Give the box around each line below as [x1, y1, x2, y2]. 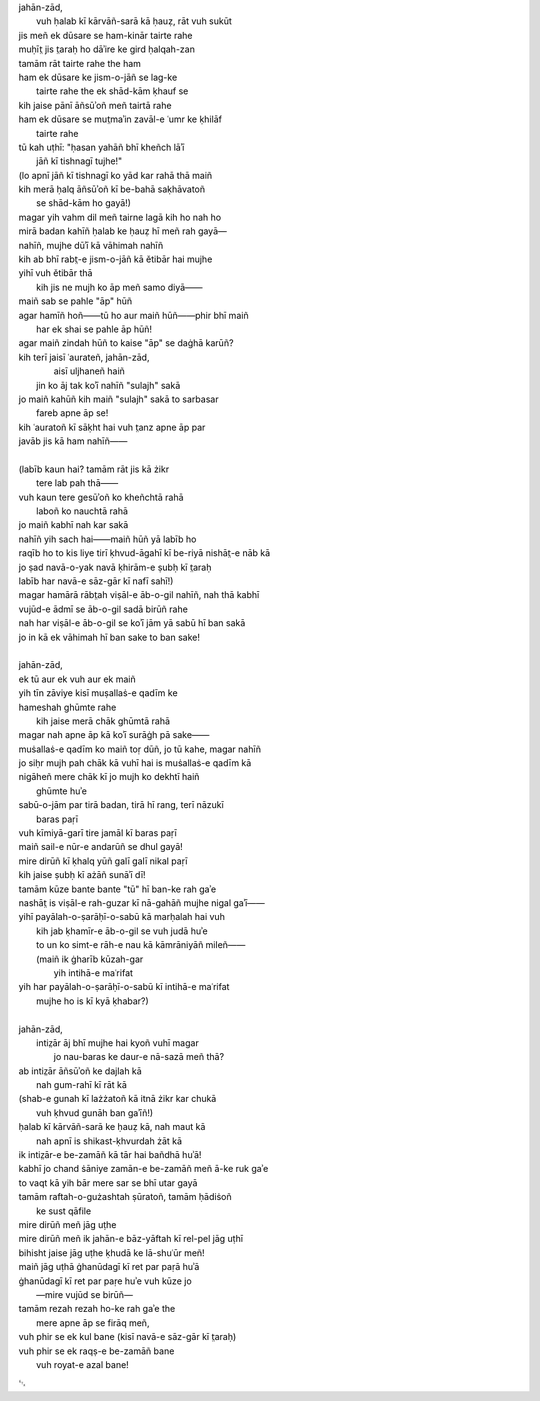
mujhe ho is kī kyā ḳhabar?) [36, 995, 149, 1007]
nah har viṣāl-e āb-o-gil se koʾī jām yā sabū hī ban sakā [18, 617, 246, 629]
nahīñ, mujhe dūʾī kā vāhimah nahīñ [18, 239, 164, 251]
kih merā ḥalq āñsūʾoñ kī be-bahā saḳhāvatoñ [18, 183, 206, 195]
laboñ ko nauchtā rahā [36, 505, 129, 517]
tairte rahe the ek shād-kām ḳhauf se [36, 85, 189, 97]
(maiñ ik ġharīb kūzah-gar [36, 953, 144, 965]
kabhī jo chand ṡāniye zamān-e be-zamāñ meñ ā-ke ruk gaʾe [18, 1163, 269, 1175]
